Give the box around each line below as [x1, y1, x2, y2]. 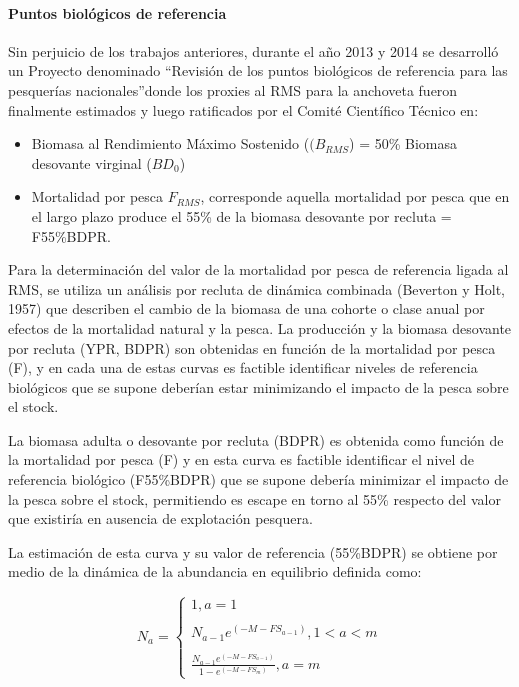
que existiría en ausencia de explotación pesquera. [8, 508, 313, 529]
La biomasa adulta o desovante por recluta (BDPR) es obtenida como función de [8, 429, 504, 450]
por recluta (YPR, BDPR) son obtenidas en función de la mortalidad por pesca [8, 337, 496, 358]
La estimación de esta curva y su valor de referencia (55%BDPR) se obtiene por [8, 541, 498, 562]
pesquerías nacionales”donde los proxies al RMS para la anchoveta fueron [8, 79, 458, 100]
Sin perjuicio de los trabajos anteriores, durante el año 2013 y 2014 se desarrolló [8, 40, 499, 61]
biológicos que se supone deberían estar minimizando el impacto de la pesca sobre [8, 376, 509, 397]
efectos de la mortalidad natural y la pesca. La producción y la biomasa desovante [8, 317, 512, 338]
